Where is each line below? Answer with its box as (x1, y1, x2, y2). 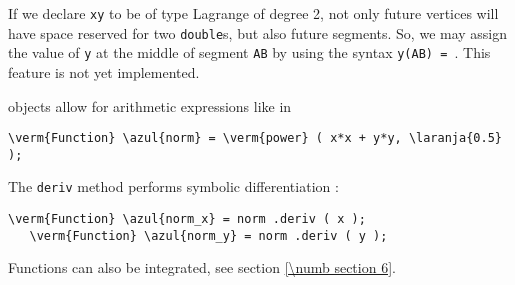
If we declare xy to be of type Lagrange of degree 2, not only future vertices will (8, 3, 499, 23)
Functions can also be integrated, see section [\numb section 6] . (8, 257, 396, 278)
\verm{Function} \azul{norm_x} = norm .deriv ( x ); (8, 212, 366, 227)
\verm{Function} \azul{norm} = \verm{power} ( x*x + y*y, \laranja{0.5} (8, 131, 502, 146)
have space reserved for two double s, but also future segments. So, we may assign (8, 22, 508, 43)
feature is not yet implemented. (8, 61, 200, 82)
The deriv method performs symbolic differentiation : (8, 176, 339, 197)
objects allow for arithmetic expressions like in (8, 95, 292, 116)
